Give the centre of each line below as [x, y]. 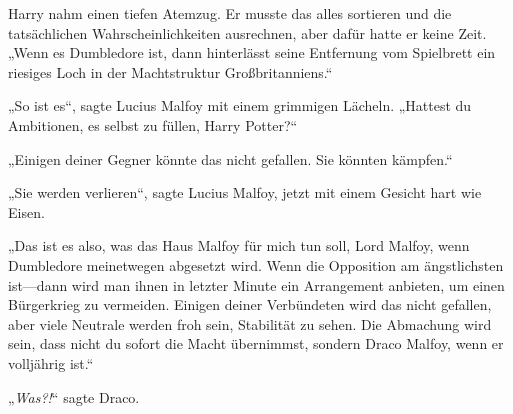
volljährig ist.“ [51, 362]
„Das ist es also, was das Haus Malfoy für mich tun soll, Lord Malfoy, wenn [239, 245]
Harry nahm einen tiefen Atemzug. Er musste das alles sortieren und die [230, 13]
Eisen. [26, 211]
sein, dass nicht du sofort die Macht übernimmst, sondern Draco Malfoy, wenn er [256, 343]
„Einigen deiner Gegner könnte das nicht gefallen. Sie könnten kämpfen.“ [230, 158]
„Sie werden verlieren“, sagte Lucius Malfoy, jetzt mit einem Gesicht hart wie [245, 192]
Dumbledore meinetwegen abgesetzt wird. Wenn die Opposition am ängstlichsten [256, 264]
